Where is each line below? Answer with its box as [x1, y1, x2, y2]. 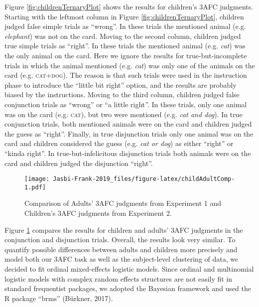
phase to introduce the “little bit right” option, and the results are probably [4, 79, 237, 90]
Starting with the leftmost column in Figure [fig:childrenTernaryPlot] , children [4, 11, 244, 21]
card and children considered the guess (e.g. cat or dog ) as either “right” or [4, 138, 234, 149]
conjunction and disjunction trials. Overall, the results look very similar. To [4, 234, 236, 245]
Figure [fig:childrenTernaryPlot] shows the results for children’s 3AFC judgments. [4, 1, 254, 11]
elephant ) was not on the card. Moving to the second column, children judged [4, 30, 241, 41]
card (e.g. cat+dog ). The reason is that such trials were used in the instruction [4, 70, 247, 80]
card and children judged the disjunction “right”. [4, 157, 153, 168]
